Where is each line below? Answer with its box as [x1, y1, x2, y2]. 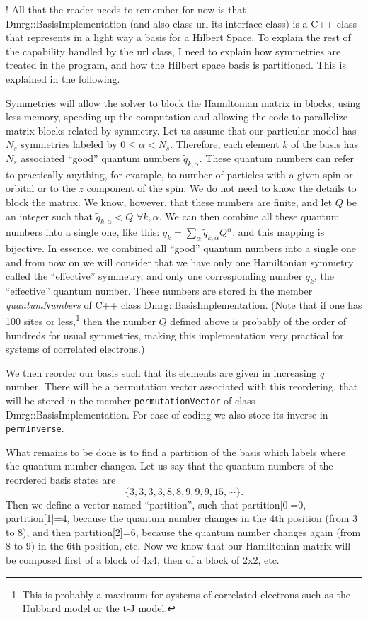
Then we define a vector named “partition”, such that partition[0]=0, [6, 496, 306, 511]
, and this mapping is [232, 225, 325, 239]
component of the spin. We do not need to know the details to [86, 181, 357, 195]
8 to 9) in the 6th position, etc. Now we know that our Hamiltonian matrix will [6, 538, 351, 553]
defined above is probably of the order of [170, 313, 347, 328]
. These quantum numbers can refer [199, 150, 354, 165]
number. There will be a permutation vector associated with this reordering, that [6, 379, 358, 394]
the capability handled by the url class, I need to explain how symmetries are [6, 43, 341, 58]
